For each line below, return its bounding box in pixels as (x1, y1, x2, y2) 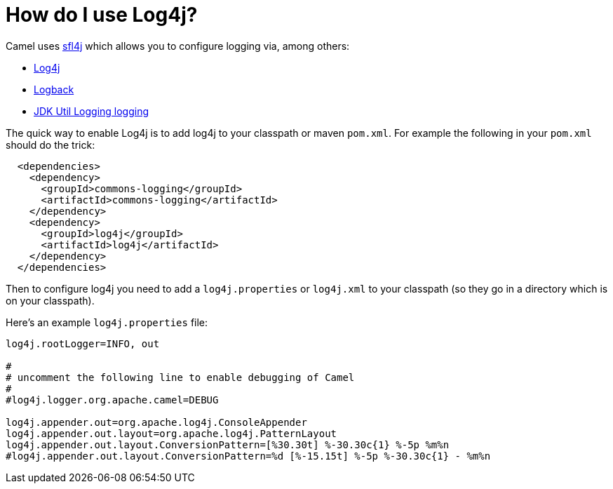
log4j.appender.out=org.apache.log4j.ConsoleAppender (6, 416, 307, 428)
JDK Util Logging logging (34, 105, 149, 117)
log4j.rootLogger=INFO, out (6, 337, 160, 349)
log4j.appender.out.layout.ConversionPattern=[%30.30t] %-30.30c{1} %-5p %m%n (6, 438, 450, 450)
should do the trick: (6, 138, 95, 151)
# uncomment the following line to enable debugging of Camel (6, 371, 355, 383)
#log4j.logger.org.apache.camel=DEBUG (6, 394, 219, 406)
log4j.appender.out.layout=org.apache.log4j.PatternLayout (6, 427, 337, 439)
